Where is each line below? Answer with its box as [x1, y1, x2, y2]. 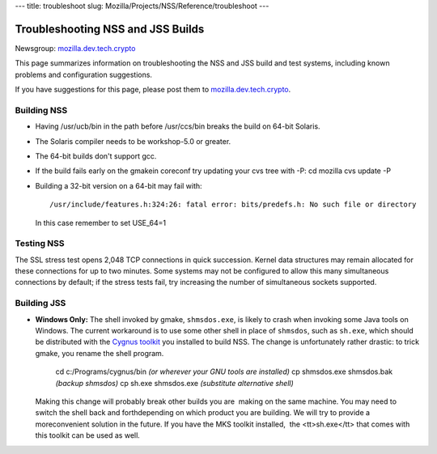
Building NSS [15, 104, 68, 116]
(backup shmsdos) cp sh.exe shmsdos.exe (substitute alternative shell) [55, 378, 295, 388]
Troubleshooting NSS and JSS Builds [15, 22, 205, 36]
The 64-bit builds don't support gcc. [35, 151, 157, 161]
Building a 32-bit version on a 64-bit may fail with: [35, 180, 202, 190]
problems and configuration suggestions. [15, 70, 153, 79]
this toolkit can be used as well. [35, 431, 141, 440]
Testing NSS [15, 238, 65, 249]
